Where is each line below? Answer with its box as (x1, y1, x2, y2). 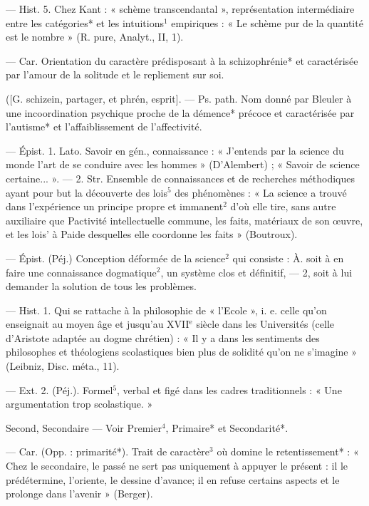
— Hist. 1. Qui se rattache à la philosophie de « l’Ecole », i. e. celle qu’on (6, 302, 327, 317)
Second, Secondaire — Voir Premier (6, 420, 162, 435)
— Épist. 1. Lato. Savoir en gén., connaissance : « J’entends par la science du (6, 143, 344, 158)
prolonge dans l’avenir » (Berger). (6, 486, 153, 501)
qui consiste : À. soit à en (232, 250, 344, 265)
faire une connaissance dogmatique (6, 264, 157, 279)
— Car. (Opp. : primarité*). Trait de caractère (6, 444, 210, 459)
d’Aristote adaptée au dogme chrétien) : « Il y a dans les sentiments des (6, 330, 320, 345)
